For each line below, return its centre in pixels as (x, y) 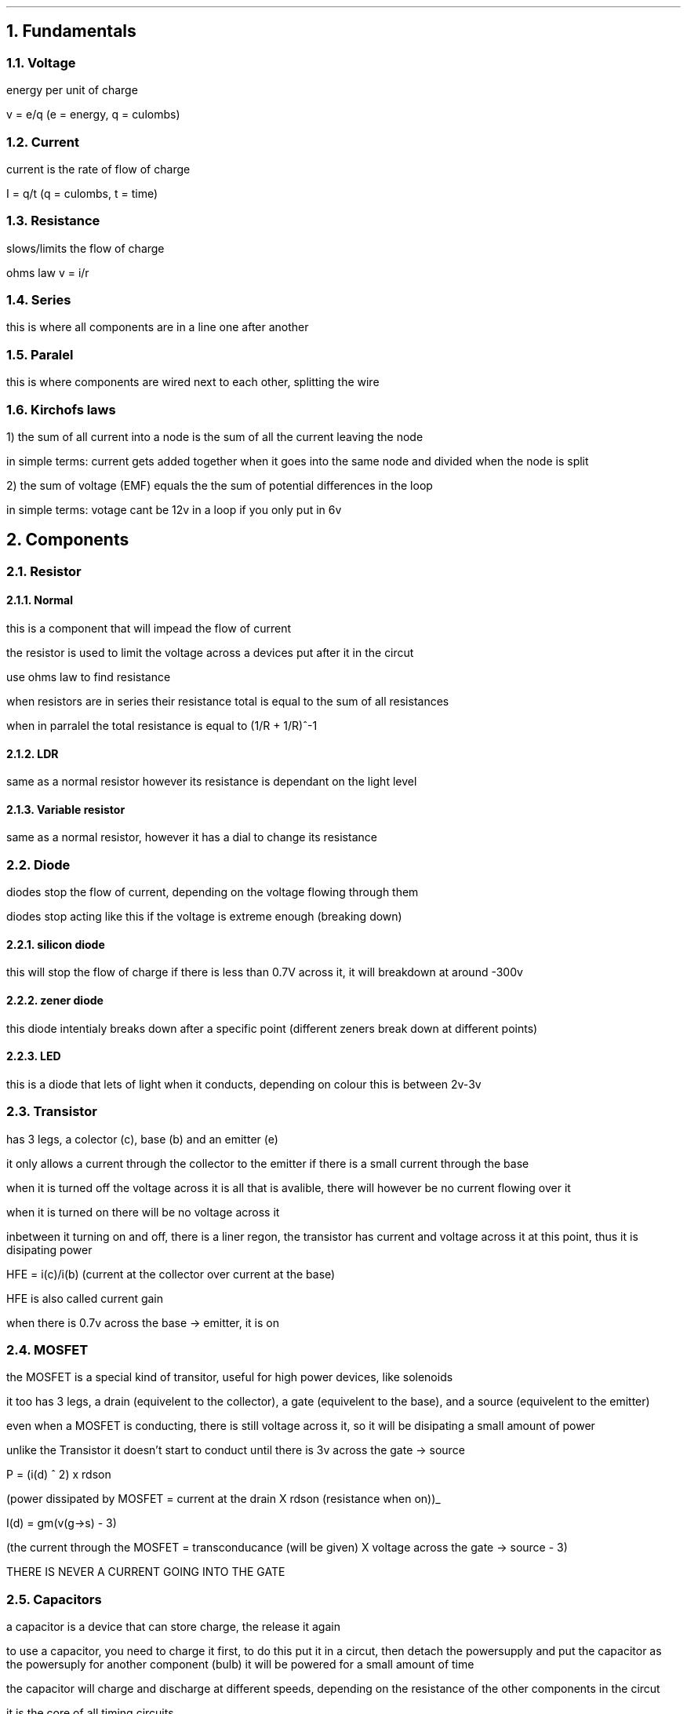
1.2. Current (43, 142)
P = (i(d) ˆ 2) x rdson (59, 1475)
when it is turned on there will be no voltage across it (143, 1212)
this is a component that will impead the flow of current (149, 629)
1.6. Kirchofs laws (61, 409)
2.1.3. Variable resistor (66, 809)
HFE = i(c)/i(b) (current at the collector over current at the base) (171, 1274)
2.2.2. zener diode (55, 1001)
